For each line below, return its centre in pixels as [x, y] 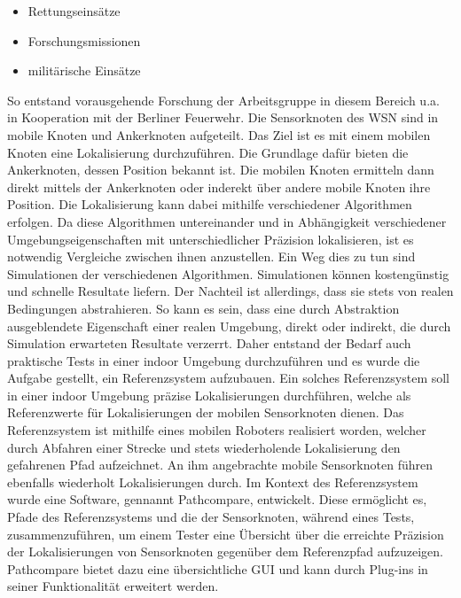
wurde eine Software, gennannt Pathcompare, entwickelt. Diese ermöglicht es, [217, 499]
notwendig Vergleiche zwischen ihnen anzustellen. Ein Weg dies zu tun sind [211, 256]
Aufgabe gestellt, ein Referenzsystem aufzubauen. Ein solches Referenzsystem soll [228, 378]
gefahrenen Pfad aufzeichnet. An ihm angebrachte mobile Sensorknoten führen [220, 465]
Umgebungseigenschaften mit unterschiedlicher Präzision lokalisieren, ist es [211, 239]
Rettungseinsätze [74, 11]
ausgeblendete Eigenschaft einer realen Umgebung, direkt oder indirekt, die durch [229, 326]
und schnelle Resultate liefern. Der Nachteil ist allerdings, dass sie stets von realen [230, 291]
